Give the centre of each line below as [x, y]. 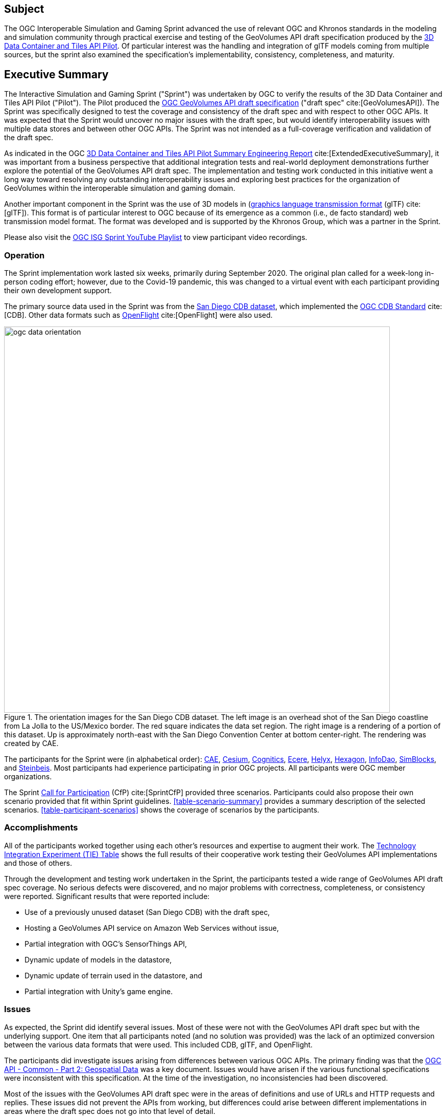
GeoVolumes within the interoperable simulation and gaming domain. [120, 188]
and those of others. [38, 863]
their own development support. [58, 291]
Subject [24, 9]
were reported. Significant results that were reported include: [107, 896]
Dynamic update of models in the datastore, [98, 959]
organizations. [28, 777]
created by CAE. [31, 743]
